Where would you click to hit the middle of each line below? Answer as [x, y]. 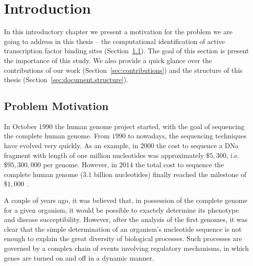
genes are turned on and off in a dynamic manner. [79, 257]
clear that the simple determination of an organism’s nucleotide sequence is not [123, 229]
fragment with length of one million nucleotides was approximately [104, 155]
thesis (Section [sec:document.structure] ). [66, 79]
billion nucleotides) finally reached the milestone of [170, 174]
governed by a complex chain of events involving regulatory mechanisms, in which [126, 248]
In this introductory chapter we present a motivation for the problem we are [118, 32]
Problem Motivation [56, 106]
